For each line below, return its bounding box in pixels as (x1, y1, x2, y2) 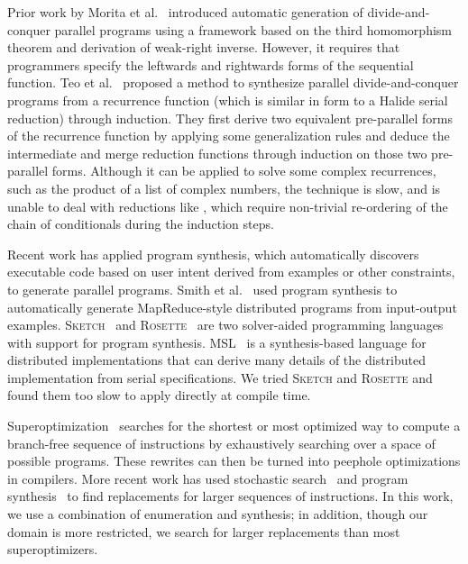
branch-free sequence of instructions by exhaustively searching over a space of (7, 433, 436, 452)
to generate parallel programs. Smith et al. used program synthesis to (7, 279, 398, 298)
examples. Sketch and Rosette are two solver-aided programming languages (7, 315, 444, 334)
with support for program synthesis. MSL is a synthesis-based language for (7, 332, 427, 351)
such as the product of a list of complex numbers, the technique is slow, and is (7, 178, 441, 197)
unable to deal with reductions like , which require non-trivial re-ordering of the (7, 196, 448, 215)
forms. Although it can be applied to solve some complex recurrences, (51, 161, 436, 180)
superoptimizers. (7, 540, 98, 559)
